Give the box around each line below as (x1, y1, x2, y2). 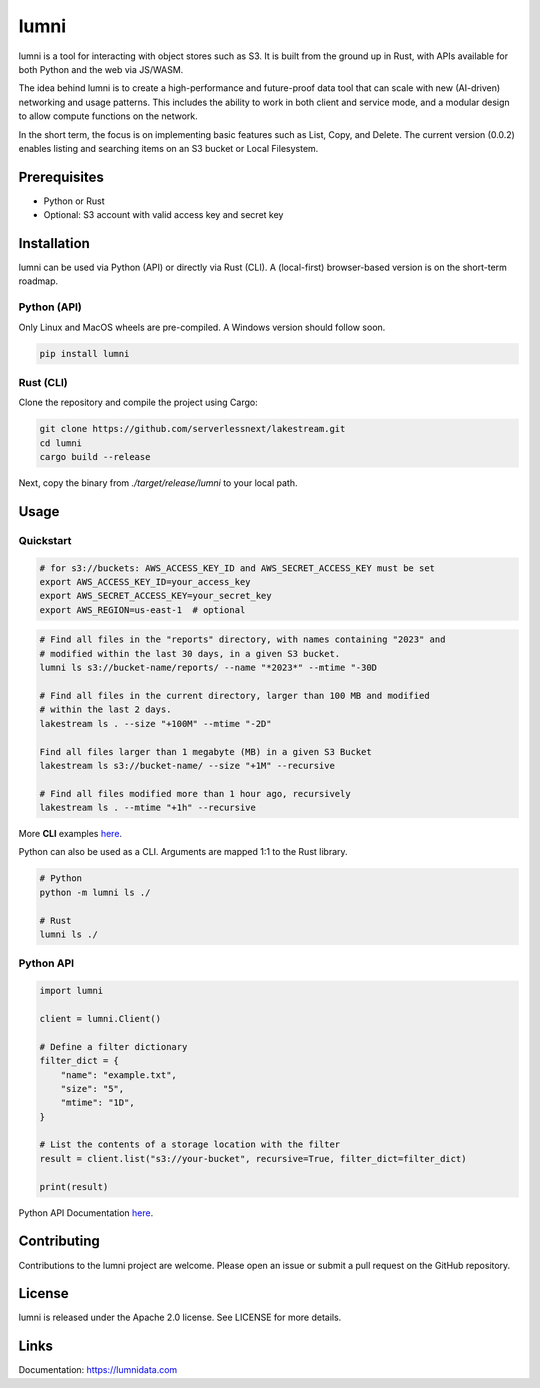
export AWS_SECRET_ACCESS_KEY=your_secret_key (39, 590, 272, 602)
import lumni (39, 985, 104, 997)
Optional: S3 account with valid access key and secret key (43, 209, 284, 221)
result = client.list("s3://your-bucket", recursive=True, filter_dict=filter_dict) (39, 1153, 467, 1164)
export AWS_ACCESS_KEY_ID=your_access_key (39, 576, 251, 588)
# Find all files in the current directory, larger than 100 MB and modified (39, 690, 430, 701)
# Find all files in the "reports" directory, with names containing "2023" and (39, 634, 446, 645)
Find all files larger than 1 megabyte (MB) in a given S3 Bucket (39, 746, 372, 757)
